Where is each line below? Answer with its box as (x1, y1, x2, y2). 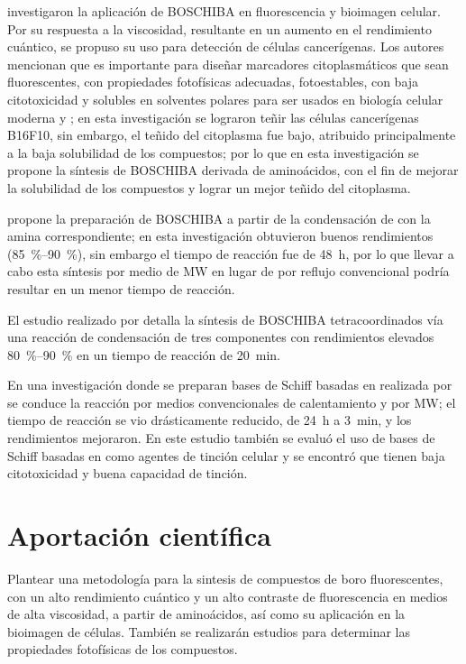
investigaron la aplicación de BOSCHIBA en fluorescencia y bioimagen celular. (7, 2, 441, 20)
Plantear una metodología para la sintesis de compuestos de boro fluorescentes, (7, 568, 443, 587)
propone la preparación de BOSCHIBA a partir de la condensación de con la (7, 208, 431, 227)
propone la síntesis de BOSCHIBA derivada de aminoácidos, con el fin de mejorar (7, 161, 459, 180)
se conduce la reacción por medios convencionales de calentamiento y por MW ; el (7, 392, 456, 411)
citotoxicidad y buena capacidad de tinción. (7, 464, 248, 483)
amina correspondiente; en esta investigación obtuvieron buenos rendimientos (7, 226, 434, 245)
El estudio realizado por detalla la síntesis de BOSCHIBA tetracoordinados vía (7, 309, 443, 328)
